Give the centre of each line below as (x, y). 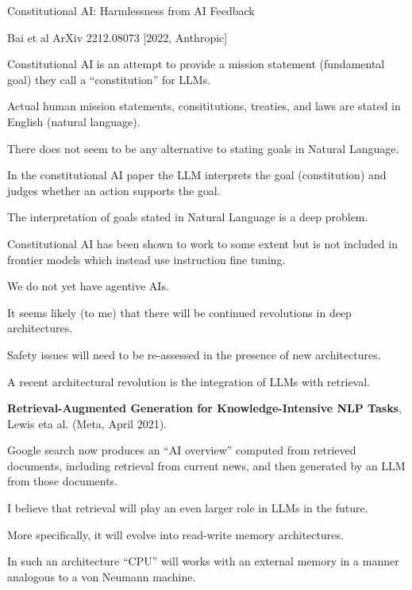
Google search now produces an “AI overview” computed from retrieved (182, 450)
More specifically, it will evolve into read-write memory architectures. (175, 534)
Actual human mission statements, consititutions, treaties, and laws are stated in (204, 106)
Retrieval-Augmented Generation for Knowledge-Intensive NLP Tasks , (204, 408)
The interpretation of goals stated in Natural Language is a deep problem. (188, 217)
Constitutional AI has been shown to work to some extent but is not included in (202, 243)
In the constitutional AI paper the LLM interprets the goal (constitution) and (197, 175)
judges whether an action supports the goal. (114, 190)
